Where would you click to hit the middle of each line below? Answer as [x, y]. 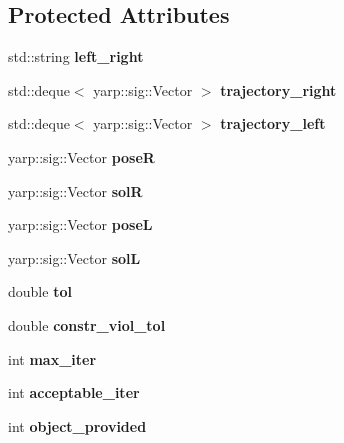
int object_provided [77, 425]
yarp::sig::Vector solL [74, 257]
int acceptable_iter [74, 392]
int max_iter [52, 358]
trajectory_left [273, 123]
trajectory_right [278, 89]
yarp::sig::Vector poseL [80, 224]
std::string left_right [76, 56]
